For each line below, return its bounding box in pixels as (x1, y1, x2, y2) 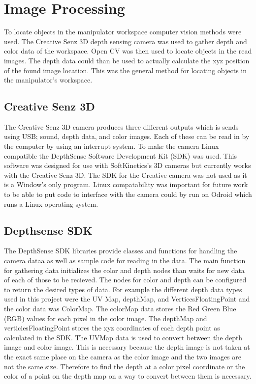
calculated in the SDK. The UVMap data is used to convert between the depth (4, 332, 243, 342)
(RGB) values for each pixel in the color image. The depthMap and (4, 313, 207, 323)
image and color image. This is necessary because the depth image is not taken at (4, 342, 250, 352)
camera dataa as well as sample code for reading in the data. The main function (4, 255, 246, 266)
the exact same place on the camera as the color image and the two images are (4, 351, 242, 361)
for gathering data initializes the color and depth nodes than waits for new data (4, 265, 245, 275)
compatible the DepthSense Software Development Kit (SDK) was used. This (4, 150, 237, 161)
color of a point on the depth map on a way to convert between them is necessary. (4, 371, 252, 381)
